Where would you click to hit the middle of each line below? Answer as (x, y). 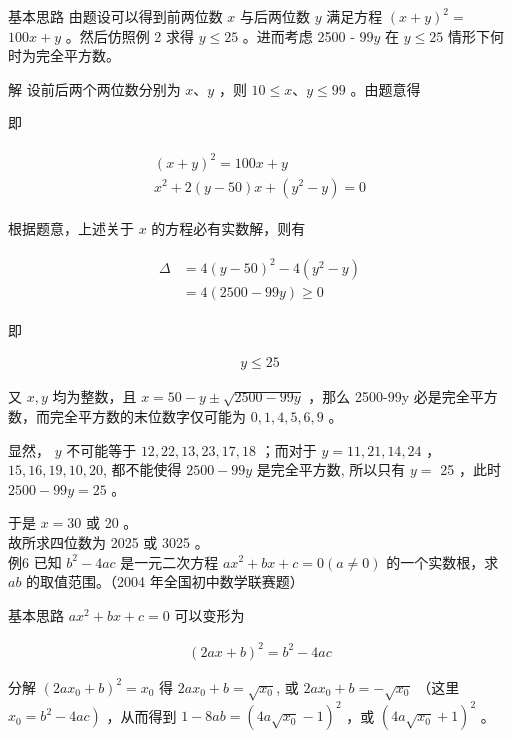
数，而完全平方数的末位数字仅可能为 (127, 415)
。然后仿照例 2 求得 (130, 35)
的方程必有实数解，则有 (228, 227)
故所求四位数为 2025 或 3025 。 (108, 541)
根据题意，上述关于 (71, 227)
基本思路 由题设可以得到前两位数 (115, 16)
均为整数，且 (94, 396)
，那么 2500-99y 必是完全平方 (403, 396)
